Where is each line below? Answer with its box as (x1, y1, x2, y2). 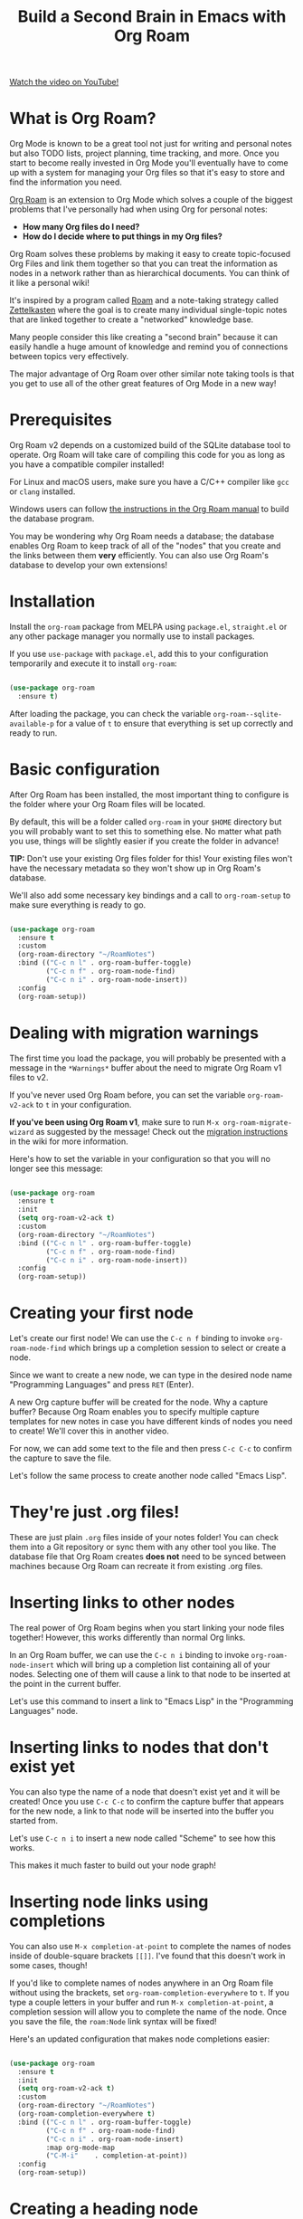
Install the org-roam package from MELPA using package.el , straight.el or (9, 622, 288, 632)
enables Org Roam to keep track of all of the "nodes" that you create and (9, 540, 281, 551)
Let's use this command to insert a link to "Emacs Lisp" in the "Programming (9, 1695, 294, 1707)
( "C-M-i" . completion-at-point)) (45, 2151, 188, 2160)
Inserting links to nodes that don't (9, 1738, 269, 1757)
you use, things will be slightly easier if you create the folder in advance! (9, 835, 279, 846)
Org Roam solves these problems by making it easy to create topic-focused (9, 249, 291, 260)
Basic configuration (9, 758, 161, 779)
